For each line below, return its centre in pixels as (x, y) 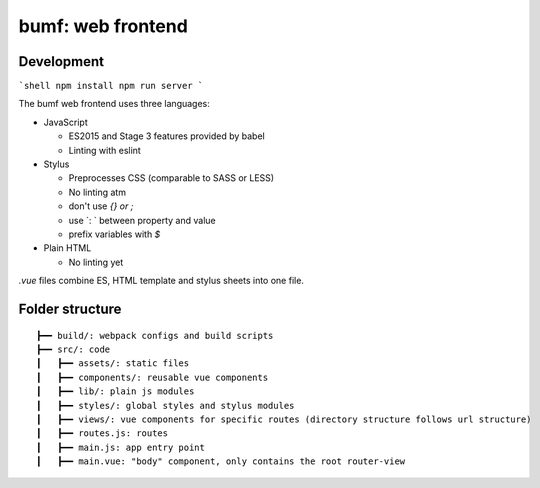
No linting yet (96, 262)
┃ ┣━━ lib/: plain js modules (115, 391)
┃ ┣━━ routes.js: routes (102, 433)
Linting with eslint (105, 150)
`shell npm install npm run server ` (111, 86)
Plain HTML (67, 248)
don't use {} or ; (101, 206)
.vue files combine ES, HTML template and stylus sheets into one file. (161, 281)
